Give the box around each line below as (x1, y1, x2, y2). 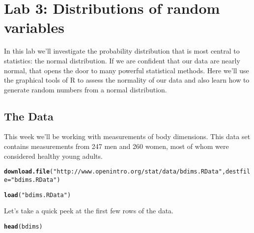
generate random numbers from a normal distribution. (4, 84, 167, 94)
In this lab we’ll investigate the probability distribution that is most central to (4, 46, 240, 56)
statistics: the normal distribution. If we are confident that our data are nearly (4, 55, 240, 65)
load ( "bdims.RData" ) (4, 191, 71, 199)
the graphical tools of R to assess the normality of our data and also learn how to (4, 75, 250, 85)
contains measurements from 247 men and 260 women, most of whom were (4, 141, 229, 151)
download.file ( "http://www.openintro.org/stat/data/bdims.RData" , (4, 168, 226, 175)
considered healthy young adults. (4, 150, 103, 161)
